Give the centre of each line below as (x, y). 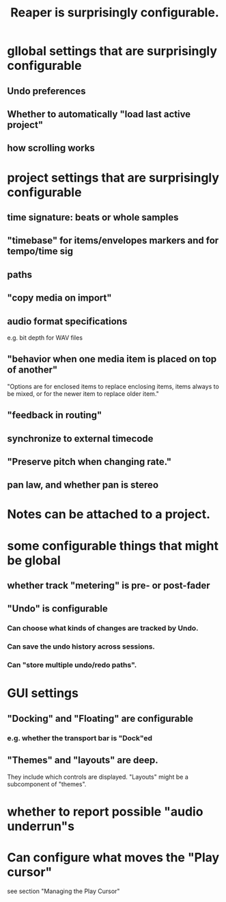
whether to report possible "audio (105, 811)
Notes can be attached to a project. (109, 514)
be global (34, 560)
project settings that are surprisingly (113, 178)
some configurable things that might (113, 546)
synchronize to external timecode (80, 439)
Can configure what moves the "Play (113, 857)
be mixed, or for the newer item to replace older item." (83, 393)
